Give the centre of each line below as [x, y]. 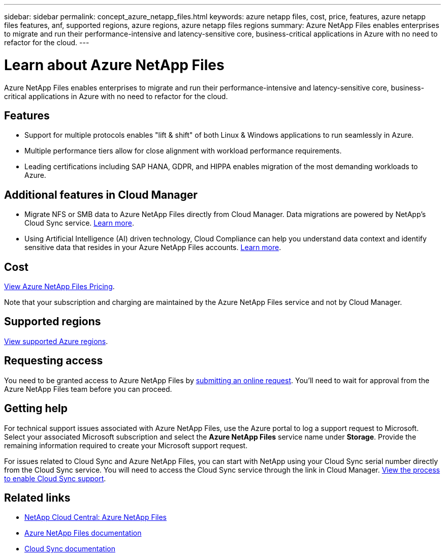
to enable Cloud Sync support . [55, 478]
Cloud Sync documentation [70, 549]
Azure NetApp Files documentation [83, 533]
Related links [37, 498]
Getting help [36, 409]
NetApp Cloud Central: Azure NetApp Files [96, 517]
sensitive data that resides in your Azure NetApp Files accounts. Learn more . [153, 247]
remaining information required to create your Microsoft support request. [126, 445]
